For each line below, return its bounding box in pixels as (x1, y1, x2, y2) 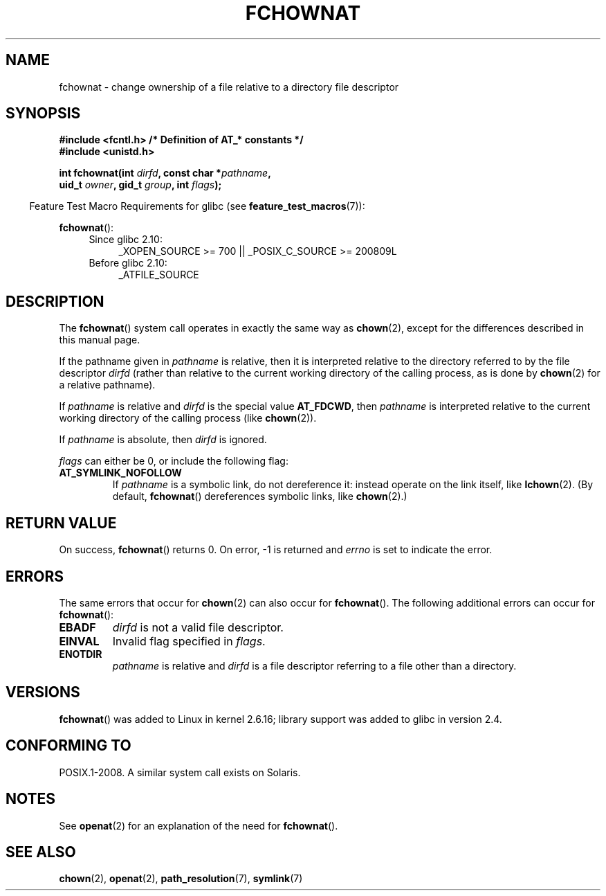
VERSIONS (6, 683, 80, 701)
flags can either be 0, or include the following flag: (59, 455, 288, 467)
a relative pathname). (59, 379, 156, 391)
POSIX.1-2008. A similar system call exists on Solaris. (59, 766, 301, 778)
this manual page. (59, 334, 140, 346)
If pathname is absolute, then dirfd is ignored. (59, 433, 267, 446)
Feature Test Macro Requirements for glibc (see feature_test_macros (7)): (29, 200, 365, 213)
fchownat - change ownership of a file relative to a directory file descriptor (59, 80, 399, 93)
